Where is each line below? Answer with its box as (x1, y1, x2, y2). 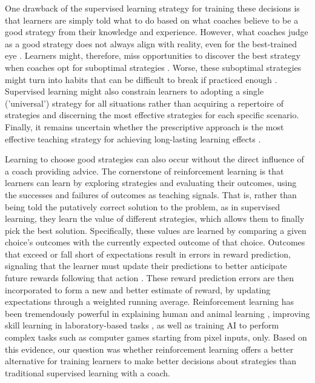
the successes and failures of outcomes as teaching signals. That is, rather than (5, 188, 297, 201)
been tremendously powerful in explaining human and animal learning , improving (5, 307, 310, 319)
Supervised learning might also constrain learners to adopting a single (5, 85, 264, 98)
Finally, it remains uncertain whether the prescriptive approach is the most (5, 120, 284, 133)
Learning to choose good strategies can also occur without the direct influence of (5, 153, 304, 165)
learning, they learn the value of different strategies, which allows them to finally (5, 212, 305, 225)
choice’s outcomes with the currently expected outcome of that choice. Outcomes (5, 236, 305, 248)
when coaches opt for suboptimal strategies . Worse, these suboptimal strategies (5, 61, 302, 73)
